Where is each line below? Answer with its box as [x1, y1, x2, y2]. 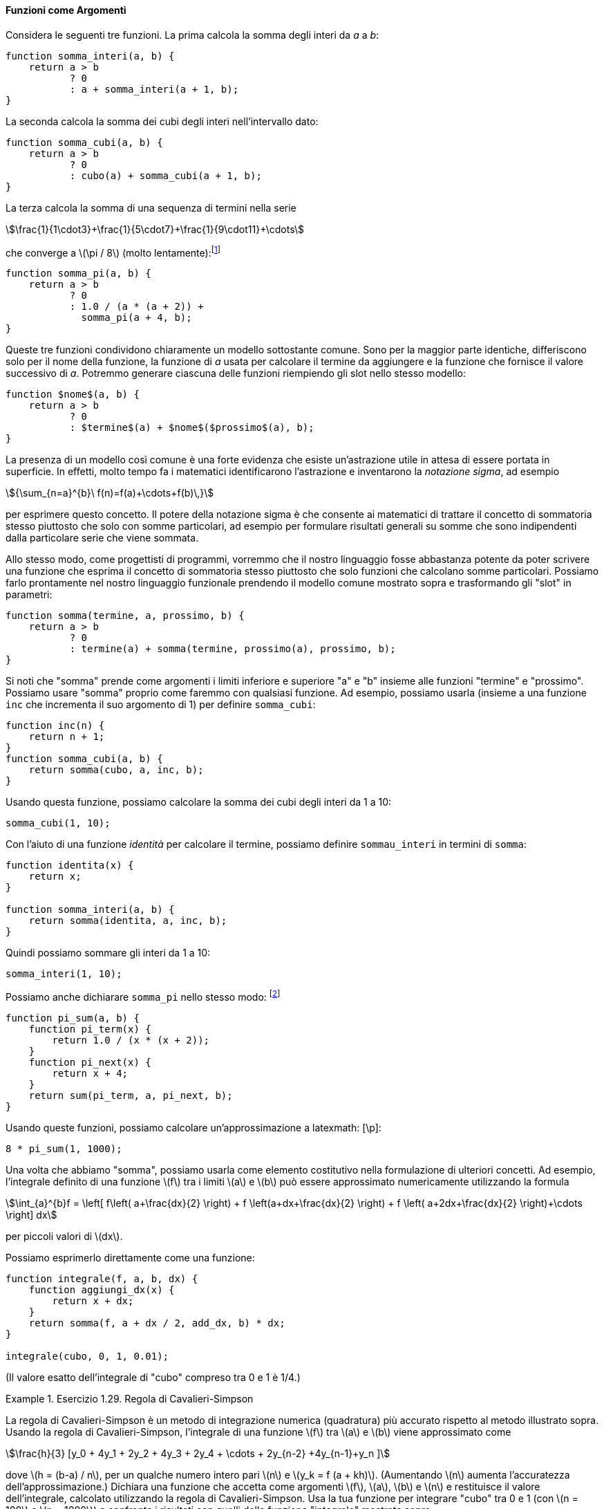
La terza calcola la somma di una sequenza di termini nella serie [6, 201, 296, 214]
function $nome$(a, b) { [6, 389, 140, 400]
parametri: [6, 589, 53, 601]
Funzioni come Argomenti [6, 4, 126, 16]
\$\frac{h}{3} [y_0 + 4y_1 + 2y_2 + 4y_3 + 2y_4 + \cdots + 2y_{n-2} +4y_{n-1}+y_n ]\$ [6, 1447, 390, 1459]
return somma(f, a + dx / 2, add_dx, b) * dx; [28, 1317, 285, 1329]
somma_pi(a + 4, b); [81, 312, 192, 324]
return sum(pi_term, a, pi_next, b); [28, 1089, 233, 1101]
